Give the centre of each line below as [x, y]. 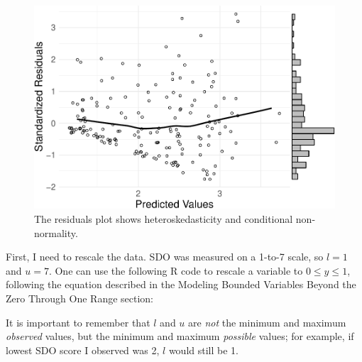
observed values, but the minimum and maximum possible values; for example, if [180, 336]
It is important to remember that [78, 322]
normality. [56, 232]
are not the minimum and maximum [267, 322]
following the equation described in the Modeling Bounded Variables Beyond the [181, 284]
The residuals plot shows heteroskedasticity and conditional [164, 219]
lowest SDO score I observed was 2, [83, 350]
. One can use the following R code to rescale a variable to [176, 270]
